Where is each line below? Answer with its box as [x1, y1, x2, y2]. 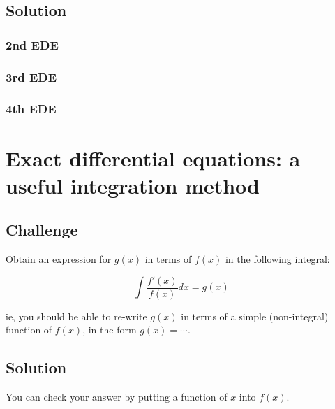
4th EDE [6, 100, 57, 117]
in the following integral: [225, 252, 330, 266]
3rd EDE [6, 68, 57, 85]
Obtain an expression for [6, 252, 112, 266]
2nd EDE [6, 36, 59, 53]
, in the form [82, 322, 137, 337]
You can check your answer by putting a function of [6, 389, 228, 404]
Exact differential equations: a [6, 143, 301, 172]
